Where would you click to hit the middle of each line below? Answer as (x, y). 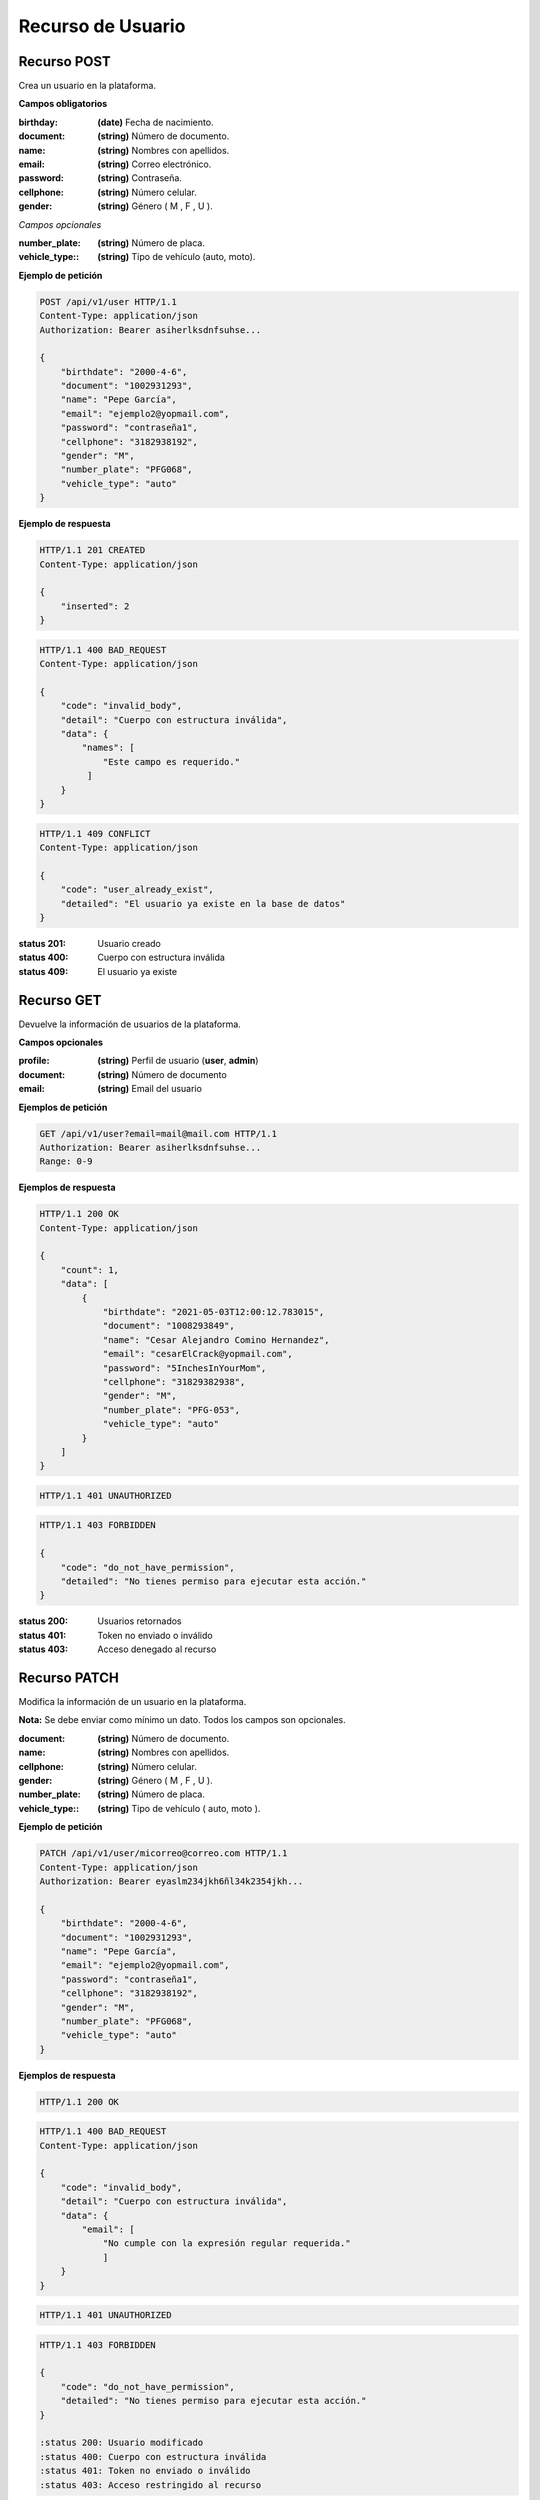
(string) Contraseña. (139, 178)
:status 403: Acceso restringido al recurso (150, 2484)
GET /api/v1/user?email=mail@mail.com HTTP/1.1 (158, 1133)
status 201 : (42, 943)
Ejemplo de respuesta (64, 524)
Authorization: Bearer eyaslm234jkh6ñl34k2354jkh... (171, 1881)
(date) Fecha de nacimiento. (155, 122)
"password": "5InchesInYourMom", (184, 1368)
